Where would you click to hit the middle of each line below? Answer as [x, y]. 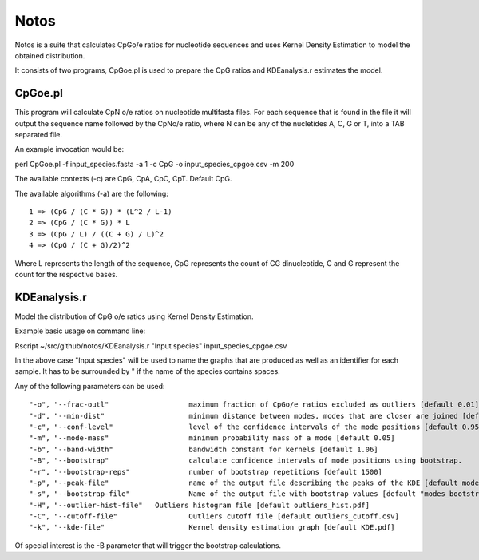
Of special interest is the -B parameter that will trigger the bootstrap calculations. [148, 545]
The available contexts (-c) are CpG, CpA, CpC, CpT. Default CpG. [123, 179]
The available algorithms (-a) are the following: [92, 193]
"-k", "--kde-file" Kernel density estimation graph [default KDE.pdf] [212, 528]
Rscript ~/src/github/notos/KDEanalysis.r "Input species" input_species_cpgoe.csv [151, 346]
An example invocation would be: [69, 149]
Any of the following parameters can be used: [90, 386]
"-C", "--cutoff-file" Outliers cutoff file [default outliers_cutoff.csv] [214, 516]
